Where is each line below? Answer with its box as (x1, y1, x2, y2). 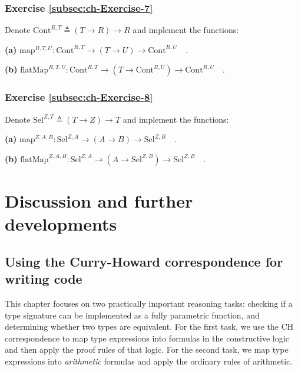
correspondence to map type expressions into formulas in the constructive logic (5, 331, 289, 344)
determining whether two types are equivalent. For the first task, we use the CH (5, 320, 294, 333)
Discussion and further (5, 189, 193, 212)
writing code (5, 270, 82, 288)
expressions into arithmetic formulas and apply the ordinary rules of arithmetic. (5, 354, 293, 367)
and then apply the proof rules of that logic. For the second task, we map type (5, 343, 289, 356)
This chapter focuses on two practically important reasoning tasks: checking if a (5, 297, 293, 309)
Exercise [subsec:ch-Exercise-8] (5, 90, 153, 104)
